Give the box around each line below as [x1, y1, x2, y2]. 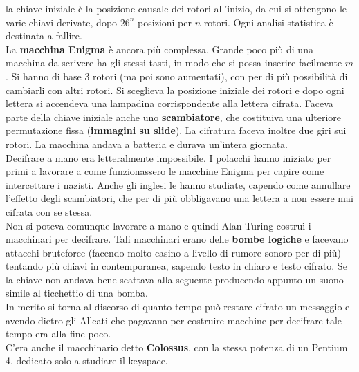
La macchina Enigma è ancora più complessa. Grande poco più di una [6, 41, 313, 56]
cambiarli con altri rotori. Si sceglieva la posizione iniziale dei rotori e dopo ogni [6, 82, 344, 97]
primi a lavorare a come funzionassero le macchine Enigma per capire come [6, 164, 324, 178]
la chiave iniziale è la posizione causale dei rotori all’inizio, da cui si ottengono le [6, 1, 347, 15]
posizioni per [138, 15, 192, 29]
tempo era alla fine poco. [6, 326, 111, 341]
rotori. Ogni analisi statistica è [203, 15, 333, 29]
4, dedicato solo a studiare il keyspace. [6, 353, 168, 368]
